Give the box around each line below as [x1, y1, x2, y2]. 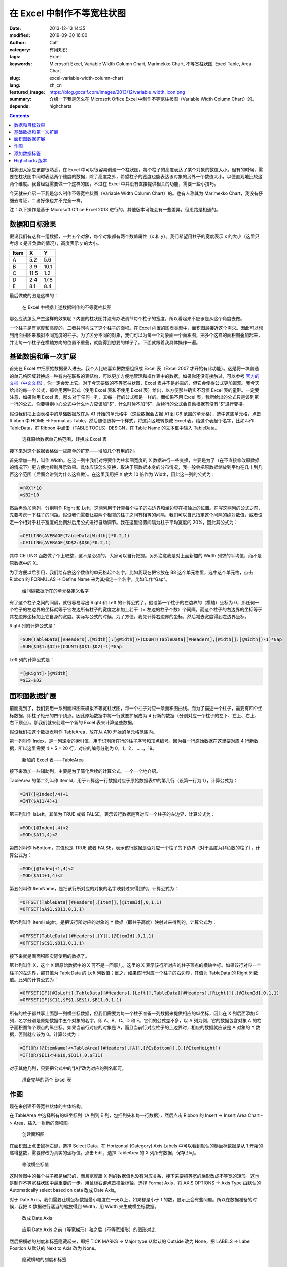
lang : [9, 82, 21, 88]
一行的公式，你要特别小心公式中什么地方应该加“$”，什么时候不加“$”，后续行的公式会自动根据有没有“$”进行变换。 [9, 401, 247, 407]
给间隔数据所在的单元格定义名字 [22, 588, 89, 594]
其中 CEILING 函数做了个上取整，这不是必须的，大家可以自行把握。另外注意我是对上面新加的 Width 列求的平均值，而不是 [9, 553, 262, 559]
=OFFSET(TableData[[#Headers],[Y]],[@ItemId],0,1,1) [20, 933, 154, 939]
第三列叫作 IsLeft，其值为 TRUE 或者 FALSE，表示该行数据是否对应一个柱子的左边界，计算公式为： [9, 811, 216, 817]
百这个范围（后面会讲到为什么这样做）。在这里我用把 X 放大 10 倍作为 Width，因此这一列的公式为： [9, 471, 216, 477]
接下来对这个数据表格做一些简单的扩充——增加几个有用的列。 [9, 448, 138, 454]
